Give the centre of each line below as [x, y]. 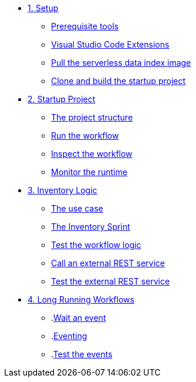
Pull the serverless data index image [121, 63]
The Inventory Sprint [91, 227]
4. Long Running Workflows [81, 299]
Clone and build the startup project [119, 81]
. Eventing [69, 336]
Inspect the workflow [92, 154]
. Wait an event [79, 318]
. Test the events [82, 354]
